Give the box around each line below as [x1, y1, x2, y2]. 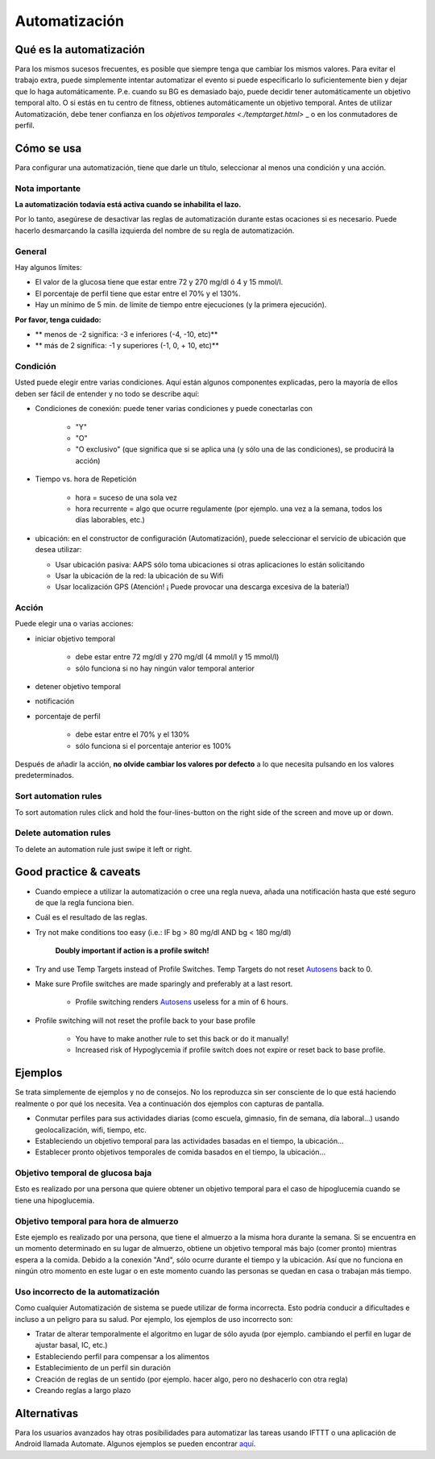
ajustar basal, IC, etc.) [35, 1341, 108, 1350]
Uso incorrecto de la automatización [14, 1286, 160, 1297]
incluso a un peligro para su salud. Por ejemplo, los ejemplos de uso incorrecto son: [14, 1314, 293, 1324]
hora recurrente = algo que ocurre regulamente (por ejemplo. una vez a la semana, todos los [75, 504, 383, 513]
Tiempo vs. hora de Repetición [35, 474, 137, 484]
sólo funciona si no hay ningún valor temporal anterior [75, 663, 255, 673]
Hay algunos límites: [14, 262, 82, 272]
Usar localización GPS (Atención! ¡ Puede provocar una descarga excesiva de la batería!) [55, 582, 350, 592]
